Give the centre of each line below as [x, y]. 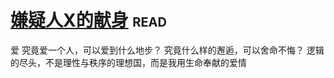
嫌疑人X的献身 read [88, 20]
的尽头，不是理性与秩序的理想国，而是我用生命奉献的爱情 [128, 62]
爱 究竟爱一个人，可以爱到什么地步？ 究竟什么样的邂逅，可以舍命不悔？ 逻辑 [167, 50]
